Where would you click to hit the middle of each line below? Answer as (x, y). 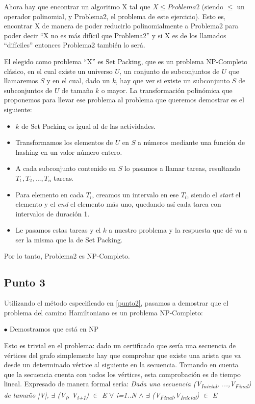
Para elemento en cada (50, 194)
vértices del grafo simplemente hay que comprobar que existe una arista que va (123, 355)
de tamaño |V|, (26, 394)
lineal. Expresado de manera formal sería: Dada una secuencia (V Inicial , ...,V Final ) (127, 384)
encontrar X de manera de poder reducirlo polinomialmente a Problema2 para (121, 26)
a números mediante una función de (191, 142)
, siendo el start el (214, 194)
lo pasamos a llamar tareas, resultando (182, 168)
